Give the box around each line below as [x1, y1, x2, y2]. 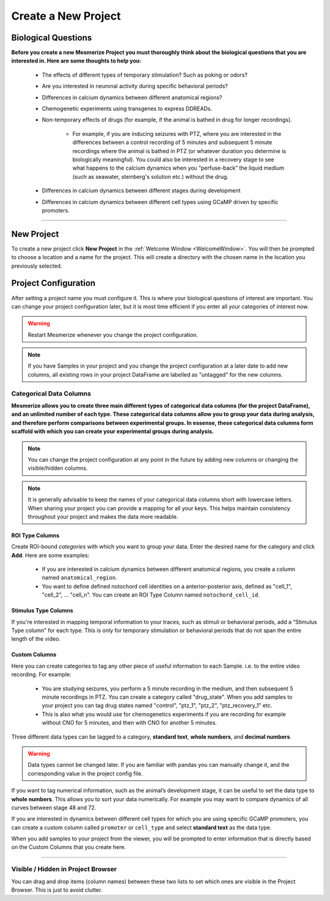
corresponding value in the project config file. [28, 769, 143, 777]
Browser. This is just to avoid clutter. [11, 886, 103, 894]
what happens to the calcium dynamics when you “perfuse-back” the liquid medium [72, 164, 284, 172]
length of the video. [11, 635, 61, 643]
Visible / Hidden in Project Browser [11, 865, 117, 873]
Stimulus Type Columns [11, 607, 73, 614]
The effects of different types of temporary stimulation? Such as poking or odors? [42, 71, 248, 78]
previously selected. [11, 262, 62, 270]
